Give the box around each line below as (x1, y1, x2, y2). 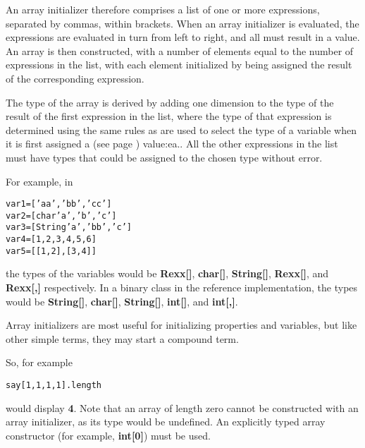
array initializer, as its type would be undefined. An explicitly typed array (6, 414, 326, 429)
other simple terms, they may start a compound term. (6, 331, 239, 346)
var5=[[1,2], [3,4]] (6, 246, 97, 256)
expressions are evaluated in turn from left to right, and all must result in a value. (6, 30, 360, 44)
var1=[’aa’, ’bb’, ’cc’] (6, 199, 112, 210)
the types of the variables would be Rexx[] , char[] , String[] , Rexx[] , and (6, 266, 329, 281)
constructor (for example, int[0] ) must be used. (6, 428, 211, 442)
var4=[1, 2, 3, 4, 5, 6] (6, 234, 97, 245)
